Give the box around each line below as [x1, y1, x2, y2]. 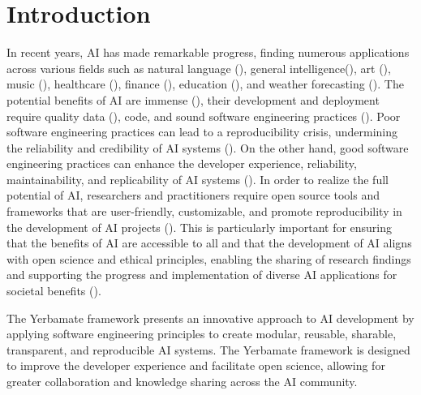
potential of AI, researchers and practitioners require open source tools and [6, 187, 380, 204]
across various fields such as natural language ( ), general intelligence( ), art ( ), [6, 59, 391, 76]
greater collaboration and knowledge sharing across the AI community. [6, 373, 358, 389]
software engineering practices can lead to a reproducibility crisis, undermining [6, 123, 398, 140]
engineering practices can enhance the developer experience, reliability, [6, 155, 357, 172]
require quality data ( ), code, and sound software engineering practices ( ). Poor [6, 107, 401, 124]
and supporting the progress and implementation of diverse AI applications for [6, 266, 397, 283]
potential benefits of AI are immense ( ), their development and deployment [6, 91, 380, 108]
